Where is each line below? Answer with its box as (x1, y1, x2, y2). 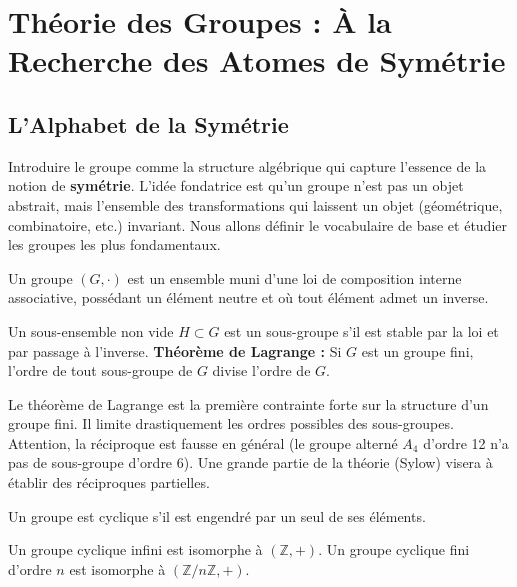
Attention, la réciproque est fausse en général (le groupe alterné (8, 432, 398, 453)
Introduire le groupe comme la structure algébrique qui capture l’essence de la (8, 155, 487, 176)
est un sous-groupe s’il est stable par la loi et (224, 320, 499, 341)
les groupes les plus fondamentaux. (8, 234, 221, 255)
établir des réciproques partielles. (8, 472, 210, 493)
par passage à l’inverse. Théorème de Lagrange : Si (8, 340, 342, 361)
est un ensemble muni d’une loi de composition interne (127, 267, 462, 288)
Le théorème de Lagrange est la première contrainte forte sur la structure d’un (8, 393, 489, 414)
